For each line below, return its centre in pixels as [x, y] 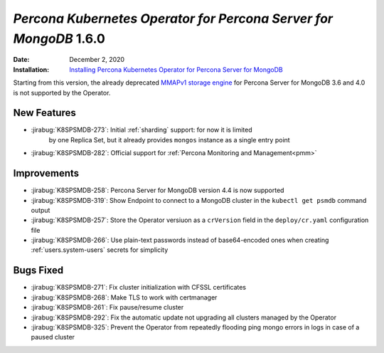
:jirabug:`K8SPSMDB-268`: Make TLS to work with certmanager [124, 297]
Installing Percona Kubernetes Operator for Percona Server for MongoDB [176, 69]
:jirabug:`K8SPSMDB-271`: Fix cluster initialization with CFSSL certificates [139, 288]
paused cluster [53, 337]
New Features [44, 113]
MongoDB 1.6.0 [59, 38]
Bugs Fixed [38, 270]
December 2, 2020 [97, 60]
